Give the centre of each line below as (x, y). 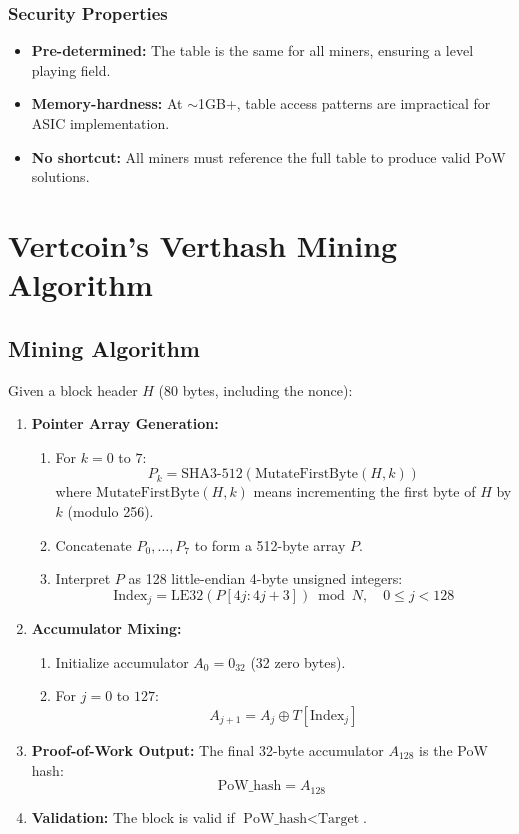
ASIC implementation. (100, 123)
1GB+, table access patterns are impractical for (344, 103)
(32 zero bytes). (298, 661)
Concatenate (93, 544)
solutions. (60, 176)
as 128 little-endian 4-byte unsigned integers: (265, 578)
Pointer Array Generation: (125, 423)
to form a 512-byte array (270, 544)
